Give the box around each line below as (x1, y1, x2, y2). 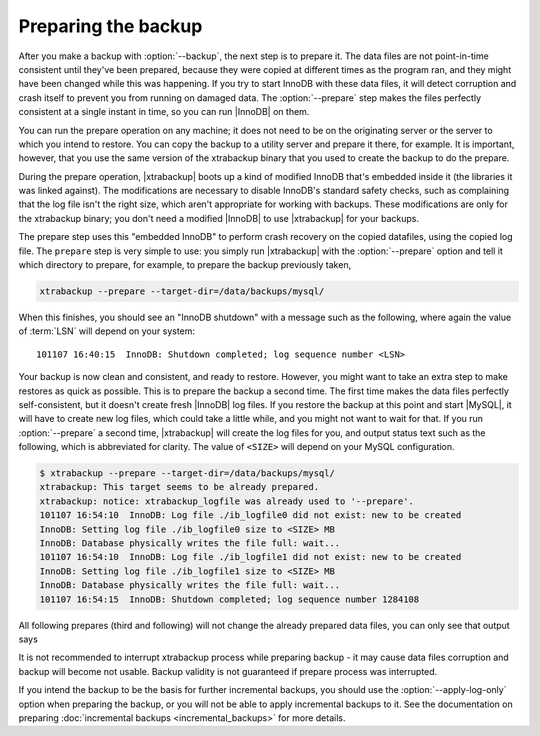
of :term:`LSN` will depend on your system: (18, 325, 195, 337)
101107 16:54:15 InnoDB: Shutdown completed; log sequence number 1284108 (39, 593, 420, 605)
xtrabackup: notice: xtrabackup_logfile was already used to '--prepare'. (39, 495, 415, 507)
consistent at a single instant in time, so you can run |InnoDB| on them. (18, 106, 310, 118)
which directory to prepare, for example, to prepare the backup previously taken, (18, 259, 352, 271)
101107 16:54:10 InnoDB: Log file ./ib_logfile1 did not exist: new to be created (39, 551, 462, 563)
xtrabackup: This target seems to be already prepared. (39, 481, 320, 493)
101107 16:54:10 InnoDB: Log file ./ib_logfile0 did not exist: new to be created (39, 510, 462, 521)
